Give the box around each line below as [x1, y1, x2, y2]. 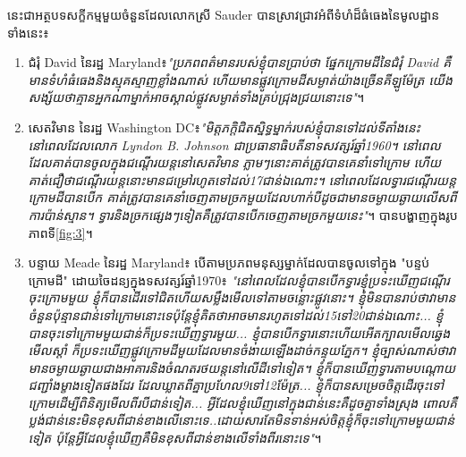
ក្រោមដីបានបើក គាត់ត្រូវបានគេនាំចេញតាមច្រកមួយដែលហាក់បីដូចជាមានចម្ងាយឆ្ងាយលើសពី [28, 188, 457, 207]
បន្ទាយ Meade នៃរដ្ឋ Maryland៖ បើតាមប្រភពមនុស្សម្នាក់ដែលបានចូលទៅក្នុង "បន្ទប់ [28, 253, 430, 272]
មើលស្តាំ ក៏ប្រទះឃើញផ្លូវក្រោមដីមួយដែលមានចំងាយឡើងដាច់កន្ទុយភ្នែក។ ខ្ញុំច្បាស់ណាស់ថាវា [28, 341, 456, 360]
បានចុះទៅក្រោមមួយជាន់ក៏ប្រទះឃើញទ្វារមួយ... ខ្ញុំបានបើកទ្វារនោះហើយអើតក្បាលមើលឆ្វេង [28, 323, 451, 342]
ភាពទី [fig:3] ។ [28, 223, 93, 241]
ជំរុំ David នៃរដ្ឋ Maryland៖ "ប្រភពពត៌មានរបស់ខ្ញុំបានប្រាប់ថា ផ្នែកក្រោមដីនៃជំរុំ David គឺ [28, 53, 452, 72]
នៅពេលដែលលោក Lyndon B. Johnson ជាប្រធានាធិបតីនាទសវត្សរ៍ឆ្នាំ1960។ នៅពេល [28, 135, 441, 154]
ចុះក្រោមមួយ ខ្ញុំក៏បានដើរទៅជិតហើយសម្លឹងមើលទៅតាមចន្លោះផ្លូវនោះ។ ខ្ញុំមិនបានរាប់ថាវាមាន [28, 288, 456, 307]
